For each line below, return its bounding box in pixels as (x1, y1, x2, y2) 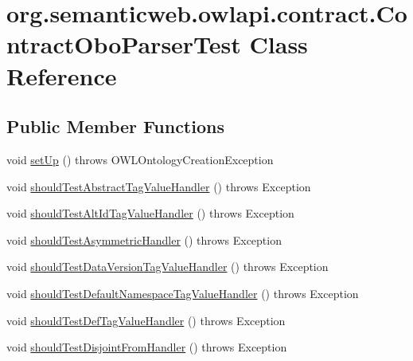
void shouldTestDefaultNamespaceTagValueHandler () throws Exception (6, 284, 359, 301)
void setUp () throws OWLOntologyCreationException (6, 151, 274, 167)
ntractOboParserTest (6, 28, 241, 61)
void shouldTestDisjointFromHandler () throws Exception (6, 339, 287, 355)
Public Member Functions (6, 114, 224, 139)
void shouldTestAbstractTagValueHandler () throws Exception (6, 178, 311, 194)
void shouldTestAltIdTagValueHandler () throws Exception (6, 205, 294, 222)
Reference (6, 59, 117, 92)
